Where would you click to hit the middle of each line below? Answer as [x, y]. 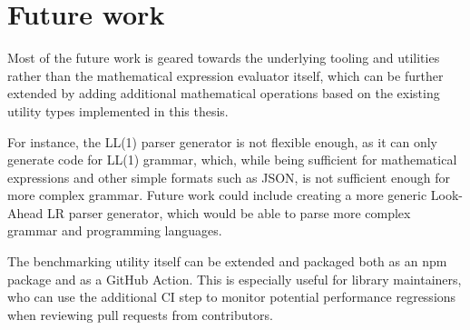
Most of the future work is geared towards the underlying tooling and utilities [224, 58]
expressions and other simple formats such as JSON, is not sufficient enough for [229, 177]
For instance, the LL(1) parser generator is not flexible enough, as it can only [222, 141]
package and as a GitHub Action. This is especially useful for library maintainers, [235, 279]
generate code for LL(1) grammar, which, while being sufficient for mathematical [232, 160]
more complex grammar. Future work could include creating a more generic [217, 195]
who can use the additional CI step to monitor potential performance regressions [232, 297]
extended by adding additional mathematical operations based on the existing [224, 93]
